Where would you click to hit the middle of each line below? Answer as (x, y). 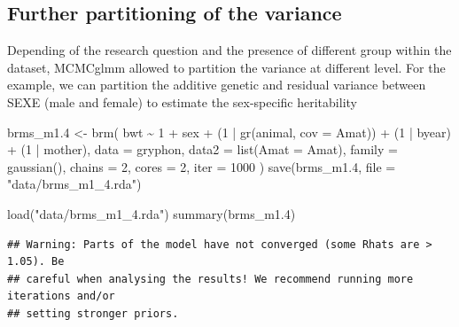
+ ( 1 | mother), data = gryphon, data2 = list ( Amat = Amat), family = (202, 149)
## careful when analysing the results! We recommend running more (210, 279)
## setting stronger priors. (93, 313)
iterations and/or (61, 296)
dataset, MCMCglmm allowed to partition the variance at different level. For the (226, 67)
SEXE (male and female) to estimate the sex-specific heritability (182, 101)
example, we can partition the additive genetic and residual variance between (217, 85)
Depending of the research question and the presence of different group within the (229, 50)
